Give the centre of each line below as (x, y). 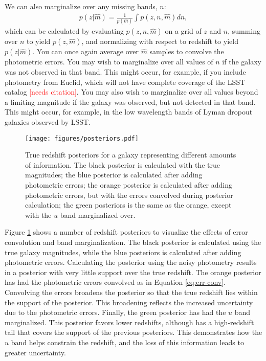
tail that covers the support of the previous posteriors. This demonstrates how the (134, 332)
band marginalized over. (98, 215)
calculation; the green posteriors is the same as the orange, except (128, 205)
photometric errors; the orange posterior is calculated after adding (129, 185)
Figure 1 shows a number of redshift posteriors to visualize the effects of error (126, 232)
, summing (244, 31)
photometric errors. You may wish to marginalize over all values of (109, 62)
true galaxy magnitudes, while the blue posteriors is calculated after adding (123, 252)
